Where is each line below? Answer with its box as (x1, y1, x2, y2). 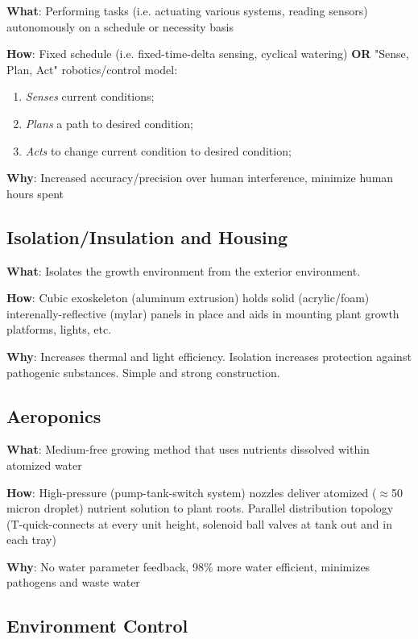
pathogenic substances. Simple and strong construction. (6, 363, 280, 380)
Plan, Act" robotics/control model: (6, 60, 178, 77)
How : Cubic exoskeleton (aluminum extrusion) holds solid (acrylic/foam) (6, 289, 370, 306)
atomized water (6, 456, 82, 473)
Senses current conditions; (25, 88, 155, 105)
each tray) (6, 531, 56, 548)
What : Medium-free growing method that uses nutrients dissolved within (6, 441, 370, 458)
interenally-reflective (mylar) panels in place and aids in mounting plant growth (6, 305, 399, 322)
